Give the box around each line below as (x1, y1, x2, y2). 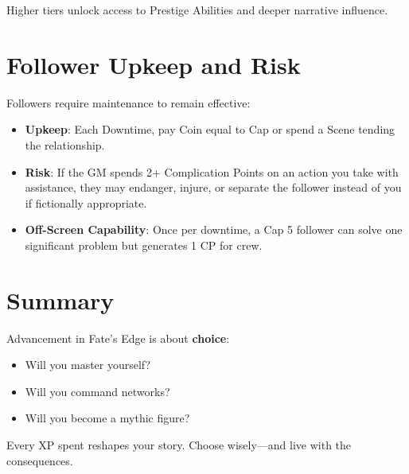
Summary (6, 283, 115, 316)
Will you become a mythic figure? (25, 410, 190, 426)
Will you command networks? (25, 383, 170, 399)
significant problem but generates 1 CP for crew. (25, 236, 263, 253)
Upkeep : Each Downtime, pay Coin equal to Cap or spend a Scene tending (25, 121, 395, 138)
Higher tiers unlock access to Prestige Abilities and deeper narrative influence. (6, 2, 388, 17)
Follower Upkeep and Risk (6, 48, 301, 80)
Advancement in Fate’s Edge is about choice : (6, 329, 230, 346)
